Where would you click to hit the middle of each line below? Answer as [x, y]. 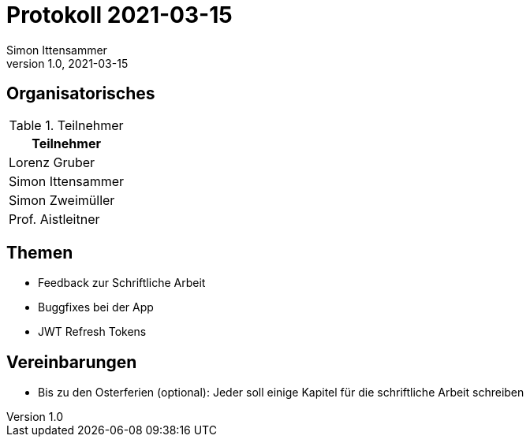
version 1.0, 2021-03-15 [67, 63]
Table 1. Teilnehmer [66, 125]
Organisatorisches [81, 94]
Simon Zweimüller [62, 200]
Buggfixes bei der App [96, 307]
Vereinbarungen [72, 362]
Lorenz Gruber [52, 162]
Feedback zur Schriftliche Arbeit [122, 283]
